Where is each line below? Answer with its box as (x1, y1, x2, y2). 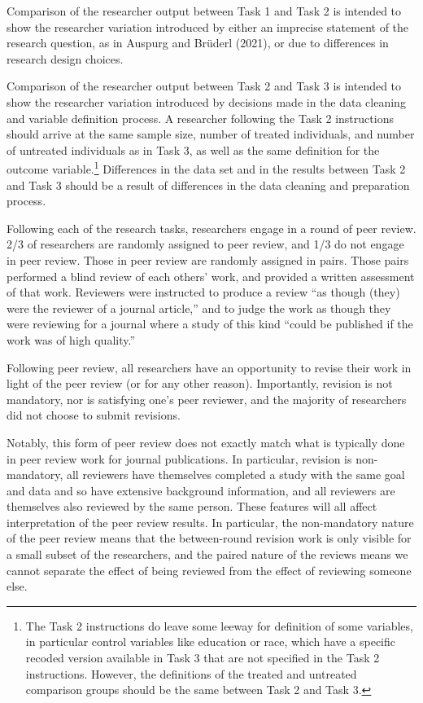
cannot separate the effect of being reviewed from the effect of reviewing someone (7, 561, 412, 578)
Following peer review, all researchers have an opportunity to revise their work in (7, 358, 412, 376)
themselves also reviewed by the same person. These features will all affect (7, 498, 377, 515)
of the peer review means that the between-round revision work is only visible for (7, 529, 412, 547)
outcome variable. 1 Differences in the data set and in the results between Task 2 (7, 158, 406, 177)
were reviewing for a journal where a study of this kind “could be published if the (7, 315, 413, 332)
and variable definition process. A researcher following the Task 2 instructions (7, 109, 394, 126)
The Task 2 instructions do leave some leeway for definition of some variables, (25, 617, 413, 634)
